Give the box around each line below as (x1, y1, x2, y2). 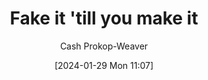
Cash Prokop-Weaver (59, 40, 149, 52)
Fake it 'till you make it (9, 7, 199, 30)
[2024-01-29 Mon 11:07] (54, 59, 154, 71)
